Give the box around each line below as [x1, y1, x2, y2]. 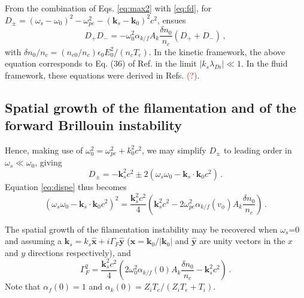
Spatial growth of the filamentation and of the [5, 98, 296, 116]
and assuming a [5, 234, 62, 247]
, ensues [157, 13, 186, 26]
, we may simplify [141, 143, 206, 156]
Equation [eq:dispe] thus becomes [5, 180, 127, 192]
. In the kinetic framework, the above [148, 45, 285, 58]
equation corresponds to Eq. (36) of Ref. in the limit [5, 57, 197, 70]
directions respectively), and [28, 246, 131, 258]
